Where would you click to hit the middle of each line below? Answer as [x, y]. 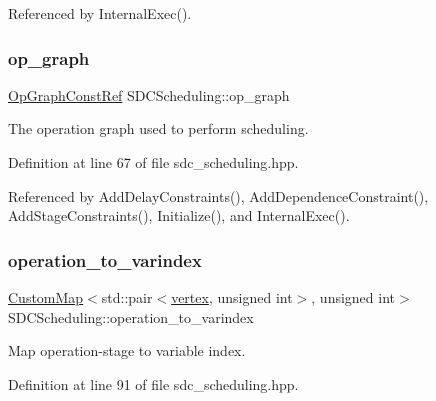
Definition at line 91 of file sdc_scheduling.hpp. [153, 383]
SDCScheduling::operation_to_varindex [131, 316]
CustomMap [46, 297]
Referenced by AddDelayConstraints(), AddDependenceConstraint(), [218, 195]
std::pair [127, 297]
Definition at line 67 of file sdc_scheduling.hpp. [153, 162]
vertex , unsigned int [232, 297]
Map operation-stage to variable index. [127, 350]
